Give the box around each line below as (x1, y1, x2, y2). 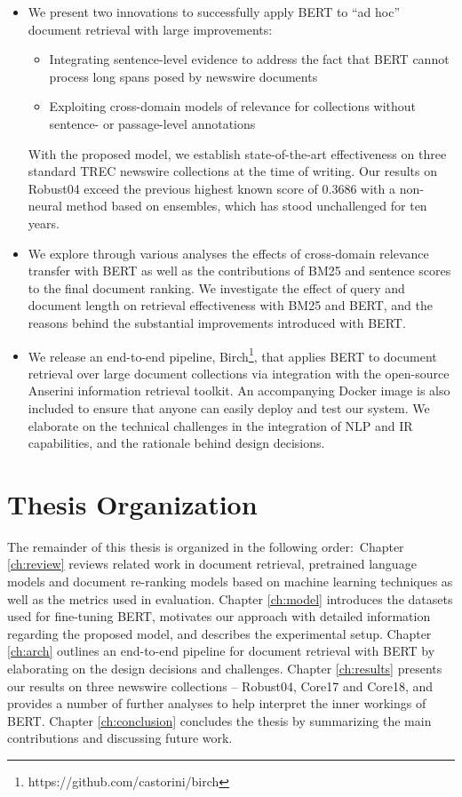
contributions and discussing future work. (7, 729, 233, 747)
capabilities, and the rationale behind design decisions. (28, 434, 325, 452)
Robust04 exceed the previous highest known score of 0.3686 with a (28, 179, 395, 197)
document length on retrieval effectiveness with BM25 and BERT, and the (28, 296, 434, 315)
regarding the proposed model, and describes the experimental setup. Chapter (7, 624, 432, 642)
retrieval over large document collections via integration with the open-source (28, 363, 450, 382)
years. (28, 213, 60, 232)
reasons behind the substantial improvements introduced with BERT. (28, 313, 406, 331)
